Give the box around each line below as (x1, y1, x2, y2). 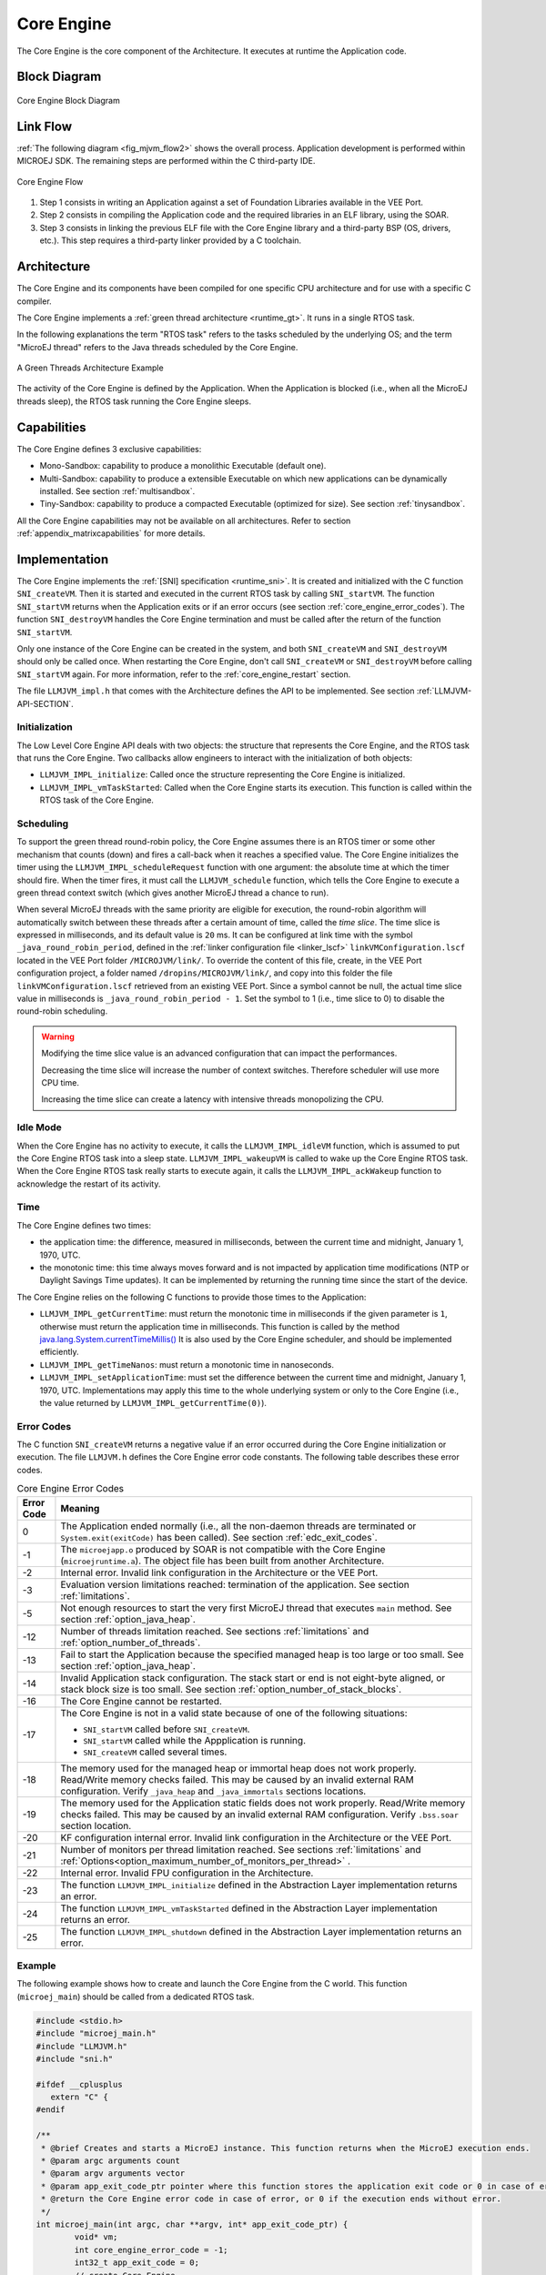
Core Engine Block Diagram (16, 95, 120, 106)
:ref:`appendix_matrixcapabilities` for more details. (16, 528, 206, 539)
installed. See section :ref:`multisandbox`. (39, 485, 196, 496)
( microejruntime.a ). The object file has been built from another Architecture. (60, 1554, 385, 1567)
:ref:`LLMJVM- (416, 685, 472, 696)
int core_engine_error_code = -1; (74, 2244, 228, 2255)
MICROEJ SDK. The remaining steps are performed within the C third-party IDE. (16, 156, 316, 167)
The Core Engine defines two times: (16, 1219, 152, 1230)
